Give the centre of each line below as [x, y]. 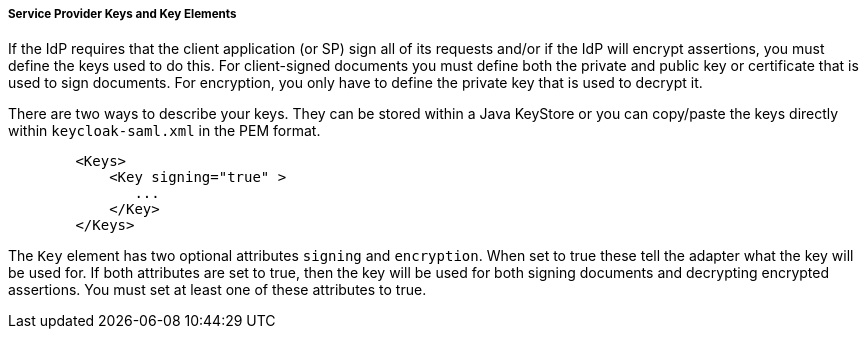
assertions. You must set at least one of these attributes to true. [217, 290]
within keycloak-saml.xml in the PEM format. [164, 131]
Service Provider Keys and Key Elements [122, 14]
